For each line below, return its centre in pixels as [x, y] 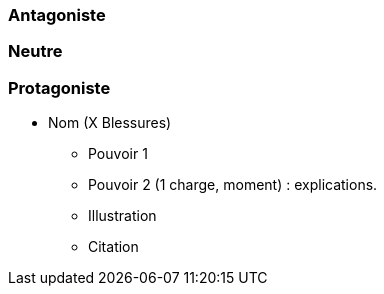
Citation [113, 247]
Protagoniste [59, 87]
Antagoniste [57, 15]
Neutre [35, 51]
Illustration [122, 216]
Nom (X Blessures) [110, 123]
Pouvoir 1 [118, 154]
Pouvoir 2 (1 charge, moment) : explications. [233, 185]
